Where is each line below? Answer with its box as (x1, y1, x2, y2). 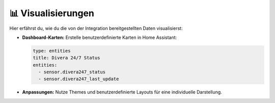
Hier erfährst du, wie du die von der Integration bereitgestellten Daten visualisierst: (9, 25, 183, 31)
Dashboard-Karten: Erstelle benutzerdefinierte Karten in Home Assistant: (22, 34, 177, 40)
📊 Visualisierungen (9, 8, 94, 19)
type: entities (33, 48, 71, 54)
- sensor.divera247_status (38, 69, 106, 75)
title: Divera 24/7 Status (33, 55, 100, 61)
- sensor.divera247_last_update (38, 76, 119, 82)
